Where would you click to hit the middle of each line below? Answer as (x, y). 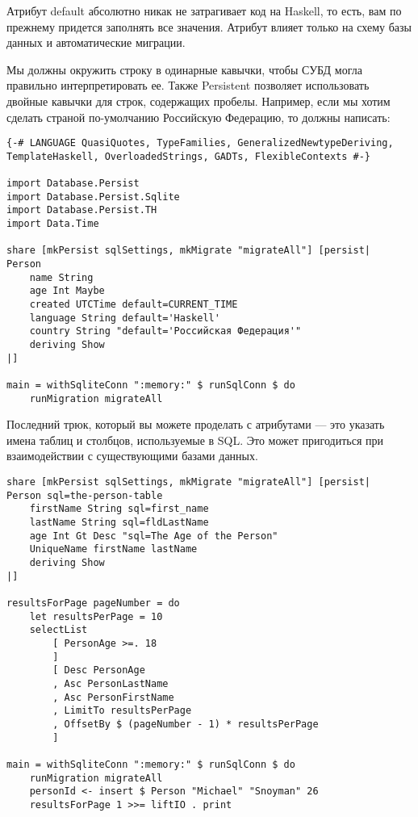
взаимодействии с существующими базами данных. (132, 456)
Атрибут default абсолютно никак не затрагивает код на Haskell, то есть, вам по (204, 10)
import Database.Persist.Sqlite (93, 197)
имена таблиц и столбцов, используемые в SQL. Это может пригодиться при (195, 440)
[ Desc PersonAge (99, 670)
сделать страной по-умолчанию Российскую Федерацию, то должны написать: (199, 117)
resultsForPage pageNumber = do (93, 603)
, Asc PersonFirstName (113, 697)
